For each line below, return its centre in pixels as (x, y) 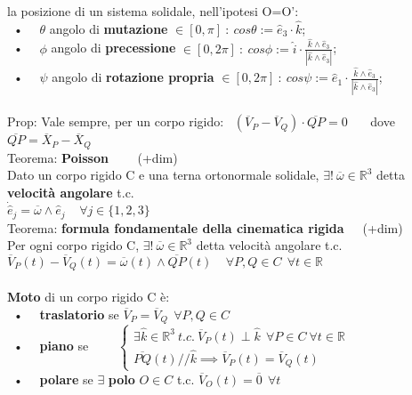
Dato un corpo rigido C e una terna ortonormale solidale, (163, 175)
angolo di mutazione (109, 28)
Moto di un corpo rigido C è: (89, 296)
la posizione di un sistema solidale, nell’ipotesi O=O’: (153, 11)
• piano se (51, 345)
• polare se (53, 379)
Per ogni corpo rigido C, (73, 245)
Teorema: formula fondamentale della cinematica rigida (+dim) (205, 227)
